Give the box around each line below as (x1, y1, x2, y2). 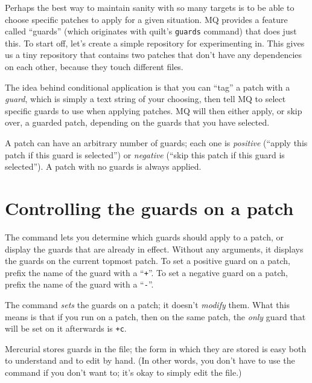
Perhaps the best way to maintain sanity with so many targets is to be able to (5, 1, 294, 13)
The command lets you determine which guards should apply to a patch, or (5, 230, 284, 243)
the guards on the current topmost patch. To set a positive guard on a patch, (5, 254, 290, 267)
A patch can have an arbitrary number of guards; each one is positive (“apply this (5, 137, 308, 149)
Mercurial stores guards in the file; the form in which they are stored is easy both (5, 342, 307, 355)
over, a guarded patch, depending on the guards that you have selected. (5, 116, 270, 129)
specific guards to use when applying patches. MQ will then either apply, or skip (5, 104, 302, 117)
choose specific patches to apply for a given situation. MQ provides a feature (5, 13, 288, 25)
